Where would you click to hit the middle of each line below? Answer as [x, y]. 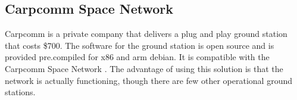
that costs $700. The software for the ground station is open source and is [140, 45]
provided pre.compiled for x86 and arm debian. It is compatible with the [137, 57]
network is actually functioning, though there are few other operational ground [148, 80]
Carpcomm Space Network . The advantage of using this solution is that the [144, 68]
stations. [20, 92]
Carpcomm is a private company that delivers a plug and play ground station [146, 34]
